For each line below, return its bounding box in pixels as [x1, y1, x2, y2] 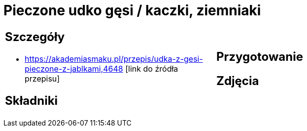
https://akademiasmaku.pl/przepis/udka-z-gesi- [25, 53, 203, 64]
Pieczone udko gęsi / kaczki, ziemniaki [3, 2, 261, 19]
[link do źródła [125, 63, 178, 74]
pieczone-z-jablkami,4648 [25, 63, 123, 74]
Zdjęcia [216, 73, 259, 88]
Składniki [5, 93, 58, 108]
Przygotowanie [216, 49, 303, 64]
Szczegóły [5, 29, 65, 44]
